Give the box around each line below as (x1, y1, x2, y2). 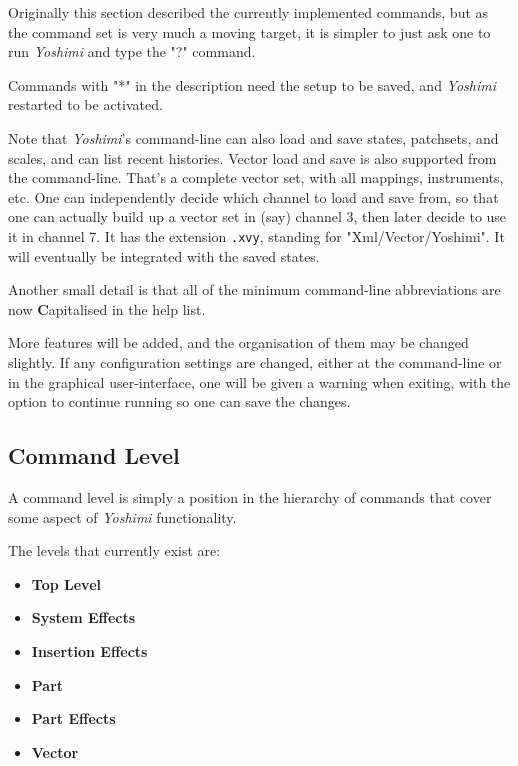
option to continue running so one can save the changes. (8, 391, 351, 412)
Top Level (31, 573, 101, 594)
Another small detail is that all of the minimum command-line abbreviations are (8, 279, 501, 300)
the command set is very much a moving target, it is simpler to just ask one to (8, 21, 491, 42)
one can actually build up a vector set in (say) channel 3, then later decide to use (8, 206, 507, 227)
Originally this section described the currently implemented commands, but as (8, 2, 489, 22)
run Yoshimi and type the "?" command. (8, 41, 256, 62)
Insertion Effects (31, 640, 148, 661)
